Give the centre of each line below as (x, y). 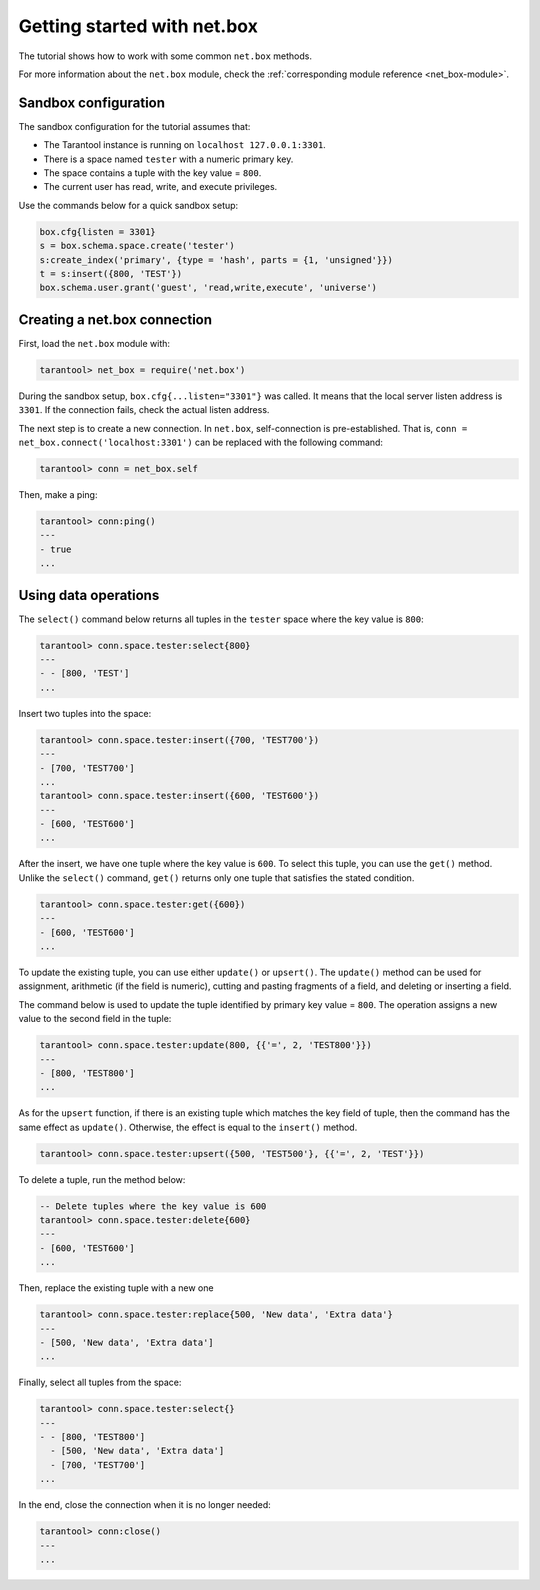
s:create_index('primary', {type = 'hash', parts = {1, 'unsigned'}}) (216, 259)
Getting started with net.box (138, 26)
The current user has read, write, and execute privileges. (160, 187)
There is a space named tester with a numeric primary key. (168, 159)
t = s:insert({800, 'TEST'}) (111, 273)
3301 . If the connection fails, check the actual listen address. (144, 410)
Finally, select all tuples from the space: (100, 1382)
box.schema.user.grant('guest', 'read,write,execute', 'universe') (208, 288)
